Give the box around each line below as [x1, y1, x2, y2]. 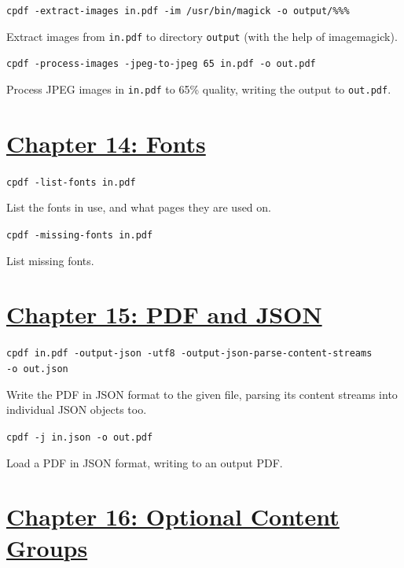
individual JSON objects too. [6, 401, 147, 418]
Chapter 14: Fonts [6, 127, 206, 159]
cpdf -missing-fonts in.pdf [6, 230, 153, 241]
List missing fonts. [6, 252, 94, 268]
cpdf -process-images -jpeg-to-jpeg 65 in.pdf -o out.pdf [6, 58, 316, 70]
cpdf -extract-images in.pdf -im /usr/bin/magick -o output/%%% [6, 6, 350, 17]
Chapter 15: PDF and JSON [6, 298, 322, 330]
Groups [6, 531, 88, 563]
